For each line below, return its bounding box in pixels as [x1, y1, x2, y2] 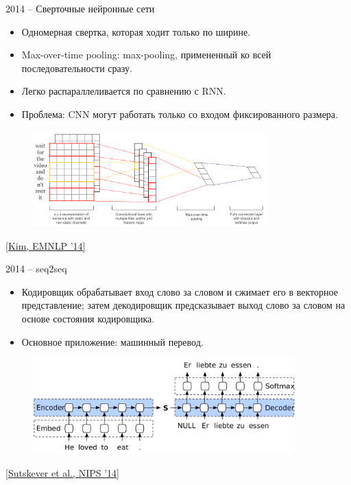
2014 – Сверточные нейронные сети [5, 1, 155, 15]
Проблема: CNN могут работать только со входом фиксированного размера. [21, 106, 338, 121]
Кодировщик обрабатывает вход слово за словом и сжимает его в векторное [21, 284, 338, 298]
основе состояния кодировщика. [21, 311, 155, 325]
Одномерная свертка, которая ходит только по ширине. [21, 24, 251, 38]
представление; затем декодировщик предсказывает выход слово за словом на [21, 298, 346, 312]
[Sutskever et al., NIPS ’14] [5, 466, 119, 480]
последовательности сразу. [21, 60, 132, 75]
